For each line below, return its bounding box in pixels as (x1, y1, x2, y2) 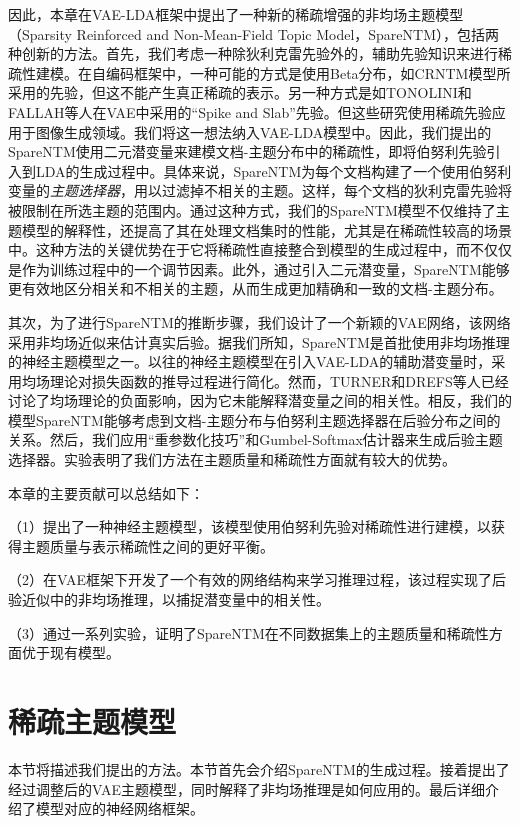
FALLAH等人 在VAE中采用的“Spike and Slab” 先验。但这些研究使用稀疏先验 (8, 101, 492, 122)
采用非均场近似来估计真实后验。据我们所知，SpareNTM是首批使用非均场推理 (8, 331, 510, 352)
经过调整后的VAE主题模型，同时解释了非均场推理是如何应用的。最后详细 (8, 778, 485, 799)
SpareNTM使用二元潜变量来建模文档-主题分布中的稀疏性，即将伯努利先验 (8, 141, 487, 162)
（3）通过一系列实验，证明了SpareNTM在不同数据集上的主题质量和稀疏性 (8, 622, 489, 643)
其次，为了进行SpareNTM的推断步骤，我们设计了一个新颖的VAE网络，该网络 (8, 311, 511, 332)
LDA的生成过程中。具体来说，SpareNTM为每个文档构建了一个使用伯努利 (35, 160, 512, 181)
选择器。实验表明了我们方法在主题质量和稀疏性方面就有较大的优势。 (8, 449, 456, 470)
